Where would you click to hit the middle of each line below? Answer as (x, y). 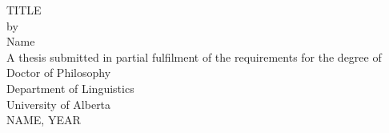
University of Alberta (59, 104)
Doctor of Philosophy (59, 73)
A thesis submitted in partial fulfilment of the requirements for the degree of (194, 56)
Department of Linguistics (70, 88)
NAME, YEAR (44, 120)
